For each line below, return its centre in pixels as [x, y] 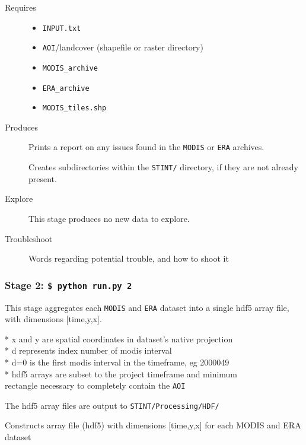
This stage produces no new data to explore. [109, 218]
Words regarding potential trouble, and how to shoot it [129, 258]
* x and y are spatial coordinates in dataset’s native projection [119, 338]
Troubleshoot [29, 238]
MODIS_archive [70, 68]
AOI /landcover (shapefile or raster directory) [123, 47]
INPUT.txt [62, 28]
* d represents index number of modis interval [88, 350]
